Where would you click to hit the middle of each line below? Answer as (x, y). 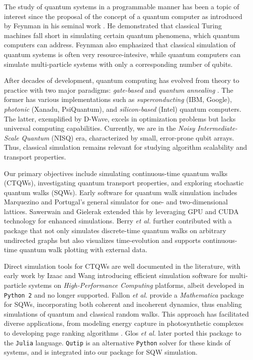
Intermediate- (217, 128)
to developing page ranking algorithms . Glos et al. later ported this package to (123, 333)
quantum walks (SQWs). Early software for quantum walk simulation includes (121, 192)
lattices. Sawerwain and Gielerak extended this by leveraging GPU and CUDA (121, 211)
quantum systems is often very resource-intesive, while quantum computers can (122, 54)
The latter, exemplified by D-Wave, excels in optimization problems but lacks (120, 118)
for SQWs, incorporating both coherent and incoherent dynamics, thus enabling (123, 304)
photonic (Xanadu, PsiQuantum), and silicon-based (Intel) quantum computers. (123, 109)
